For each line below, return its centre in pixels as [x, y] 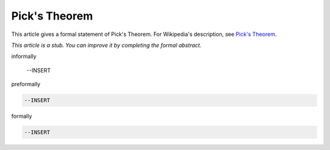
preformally [26, 84]
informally [24, 56]
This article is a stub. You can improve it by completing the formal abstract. [106, 45]
